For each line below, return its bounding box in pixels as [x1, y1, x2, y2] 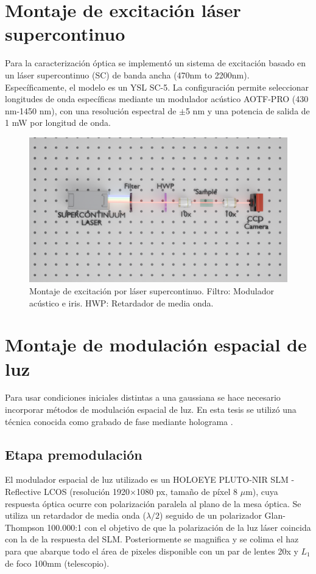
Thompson [5, 520, 44, 533]
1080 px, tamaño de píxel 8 [136, 485, 238, 498]
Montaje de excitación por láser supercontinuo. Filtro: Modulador [29, 284, 274, 297]
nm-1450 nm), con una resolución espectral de [5, 104, 177, 117]
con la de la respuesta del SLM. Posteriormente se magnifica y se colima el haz [5, 533, 299, 545]
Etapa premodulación [5, 444, 142, 463]
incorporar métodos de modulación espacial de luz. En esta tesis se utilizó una [5, 403, 297, 416]
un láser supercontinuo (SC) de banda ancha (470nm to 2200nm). [5, 68, 250, 81]
